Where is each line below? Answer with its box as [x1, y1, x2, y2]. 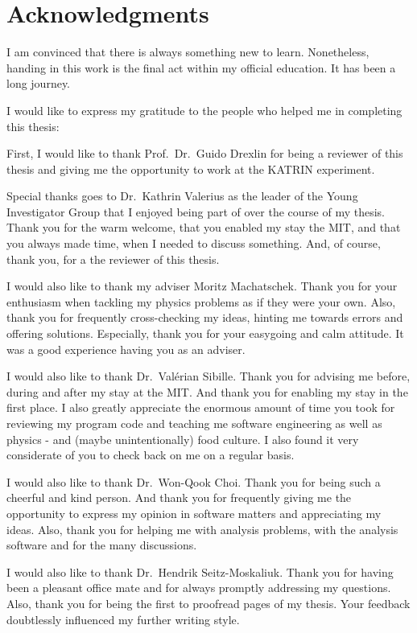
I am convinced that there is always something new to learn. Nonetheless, [6, 43, 370, 60]
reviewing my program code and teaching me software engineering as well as [6, 415, 382, 431]
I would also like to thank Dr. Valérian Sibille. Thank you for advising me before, [6, 368, 411, 384]
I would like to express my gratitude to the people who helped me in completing [6, 101, 403, 118]
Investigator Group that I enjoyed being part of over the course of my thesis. [6, 203, 385, 220]
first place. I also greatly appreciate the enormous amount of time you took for [6, 399, 395, 416]
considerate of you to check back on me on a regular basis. [6, 446, 295, 463]
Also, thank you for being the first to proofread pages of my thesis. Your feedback [6, 594, 411, 611]
